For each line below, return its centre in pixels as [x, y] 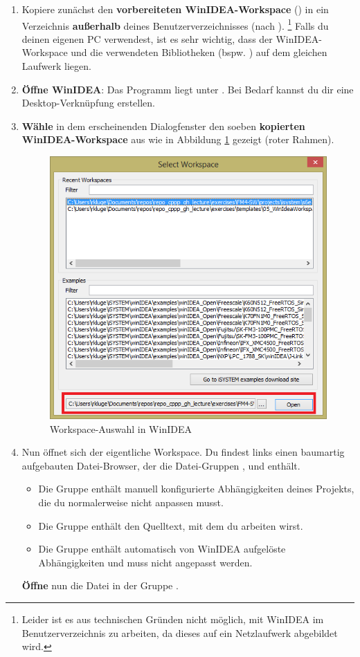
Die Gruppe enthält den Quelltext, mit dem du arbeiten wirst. [171, 525]
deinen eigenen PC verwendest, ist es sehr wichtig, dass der [147, 38]
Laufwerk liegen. [56, 66]
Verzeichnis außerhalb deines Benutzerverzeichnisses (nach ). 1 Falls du [175, 24]
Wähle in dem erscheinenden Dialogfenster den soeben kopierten [163, 126]
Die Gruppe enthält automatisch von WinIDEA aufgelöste [162, 549]
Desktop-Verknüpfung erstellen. [88, 103]
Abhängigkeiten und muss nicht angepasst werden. [145, 562]
